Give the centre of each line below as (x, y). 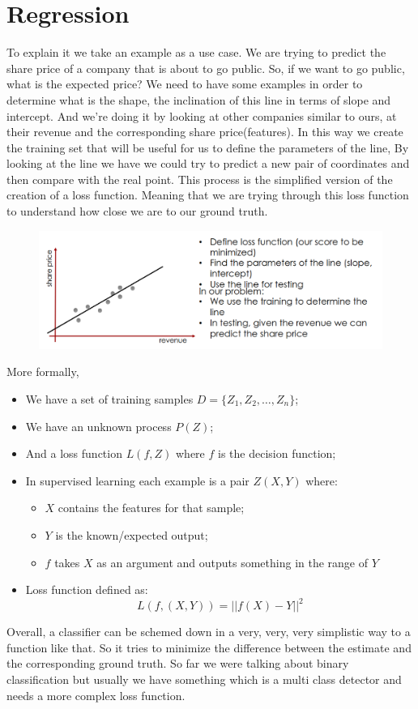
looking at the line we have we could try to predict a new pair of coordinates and (208, 163)
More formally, (43, 372)
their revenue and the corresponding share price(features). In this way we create (205, 132)
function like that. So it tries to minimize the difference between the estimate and (209, 647)
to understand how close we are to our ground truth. (137, 211)
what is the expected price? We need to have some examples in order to (185, 84)
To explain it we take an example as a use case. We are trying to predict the (196, 52)
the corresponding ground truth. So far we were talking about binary (178, 663)
